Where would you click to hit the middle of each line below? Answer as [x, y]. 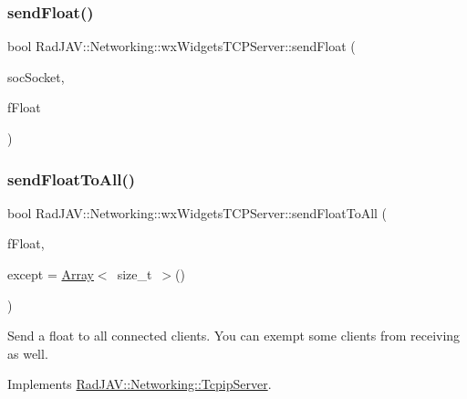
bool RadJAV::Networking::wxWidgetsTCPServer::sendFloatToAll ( [197, 212]
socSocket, [36, 76]
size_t [135, 274]
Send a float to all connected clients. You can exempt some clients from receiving [234, 336]
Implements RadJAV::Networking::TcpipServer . [140, 384]
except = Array [51, 274]
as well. [28, 353]
